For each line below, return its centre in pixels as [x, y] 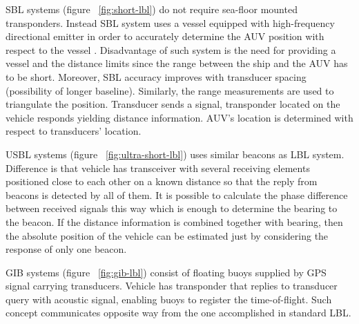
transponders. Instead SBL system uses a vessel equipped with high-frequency [170, 22]
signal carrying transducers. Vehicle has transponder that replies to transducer [172, 286]
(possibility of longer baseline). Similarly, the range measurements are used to [170, 90]
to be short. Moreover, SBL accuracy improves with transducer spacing [156, 76]
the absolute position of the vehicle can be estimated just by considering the [167, 235]
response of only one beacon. [66, 249]
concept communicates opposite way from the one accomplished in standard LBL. [178, 313]
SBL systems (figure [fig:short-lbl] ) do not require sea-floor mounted [152, 9]
